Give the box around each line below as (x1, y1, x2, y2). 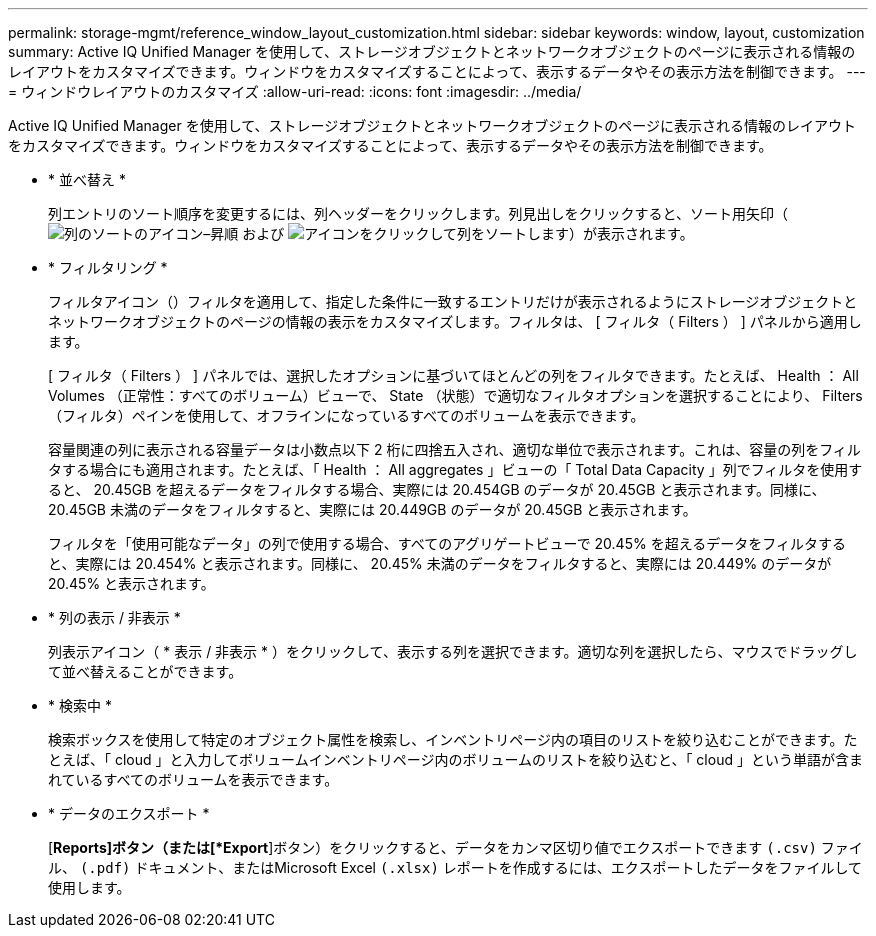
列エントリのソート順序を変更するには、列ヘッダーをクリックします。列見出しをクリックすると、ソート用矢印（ (48, 205, 789, 222)
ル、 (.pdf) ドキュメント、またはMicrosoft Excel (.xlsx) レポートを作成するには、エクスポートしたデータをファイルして (48, 859, 863, 876)
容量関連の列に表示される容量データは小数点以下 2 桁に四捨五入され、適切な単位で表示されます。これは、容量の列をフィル (48, 441, 861, 458)
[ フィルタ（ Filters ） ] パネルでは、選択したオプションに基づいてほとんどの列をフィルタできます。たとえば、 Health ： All (48, 367, 859, 384)
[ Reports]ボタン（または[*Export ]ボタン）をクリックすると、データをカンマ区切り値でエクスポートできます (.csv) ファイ (48, 839, 863, 856)
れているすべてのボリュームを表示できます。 (48, 771, 339, 788)
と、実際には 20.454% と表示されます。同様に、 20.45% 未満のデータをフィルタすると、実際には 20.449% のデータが (48, 555, 832, 572)
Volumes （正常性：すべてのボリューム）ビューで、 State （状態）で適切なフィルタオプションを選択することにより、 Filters (48, 387, 863, 404)
